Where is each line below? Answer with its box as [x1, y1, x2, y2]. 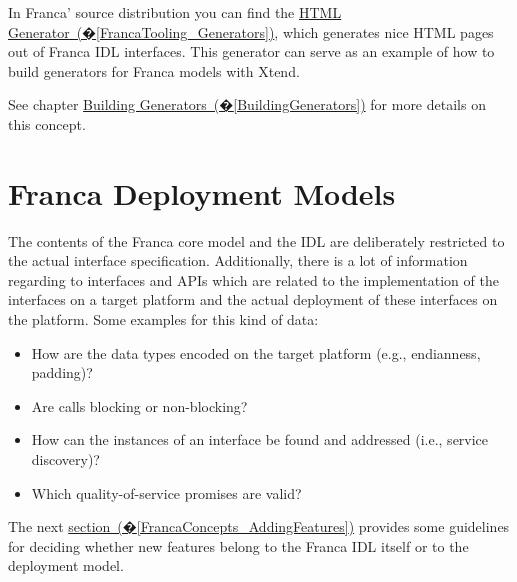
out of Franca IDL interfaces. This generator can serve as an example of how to [8, 41, 495, 62]
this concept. [8, 113, 86, 134]
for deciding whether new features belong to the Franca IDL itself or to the [8, 535, 469, 556]
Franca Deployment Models [8, 172, 396, 213]
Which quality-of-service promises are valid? [31, 482, 302, 503]
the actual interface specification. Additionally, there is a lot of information [8, 250, 468, 271]
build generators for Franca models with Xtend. [8, 60, 300, 81]
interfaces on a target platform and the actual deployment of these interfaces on [8, 289, 498, 310]
